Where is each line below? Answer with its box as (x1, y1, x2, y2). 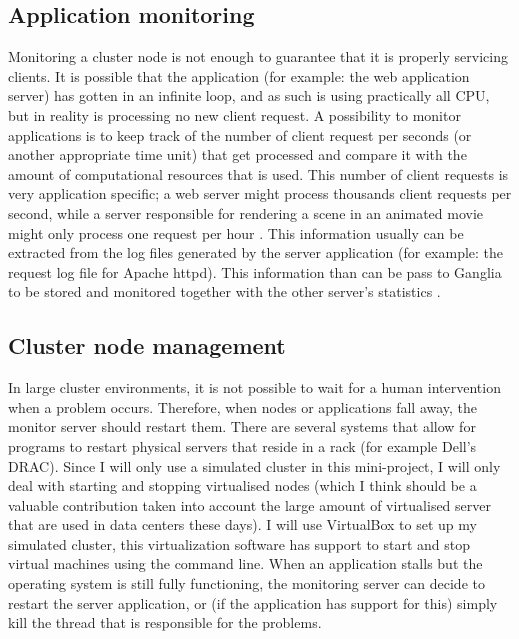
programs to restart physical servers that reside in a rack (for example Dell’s (8, 435, 477, 456)
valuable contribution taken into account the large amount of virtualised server (8, 494, 491, 515)
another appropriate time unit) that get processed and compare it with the (8, 144, 467, 165)
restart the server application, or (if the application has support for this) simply (8, 592, 498, 613)
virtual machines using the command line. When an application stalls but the (8, 553, 483, 574)
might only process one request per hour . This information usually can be (8, 222, 464, 243)
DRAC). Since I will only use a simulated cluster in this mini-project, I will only (8, 455, 501, 476)
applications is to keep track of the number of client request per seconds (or (8, 124, 472, 145)
